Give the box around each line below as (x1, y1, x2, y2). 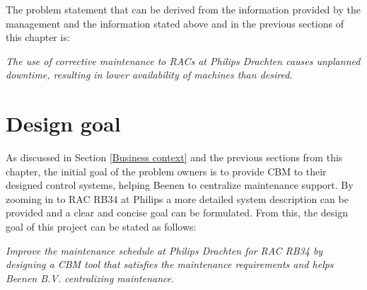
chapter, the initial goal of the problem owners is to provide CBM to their (6, 163, 327, 178)
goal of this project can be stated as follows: (6, 219, 197, 234)
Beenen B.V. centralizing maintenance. (6, 270, 175, 285)
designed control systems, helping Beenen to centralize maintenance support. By (6, 178, 354, 192)
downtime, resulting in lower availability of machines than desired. (6, 67, 293, 82)
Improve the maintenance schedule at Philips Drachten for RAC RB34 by (6, 243, 323, 257)
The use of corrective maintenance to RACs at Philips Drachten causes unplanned (6, 53, 361, 68)
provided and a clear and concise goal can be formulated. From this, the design (6, 205, 348, 220)
